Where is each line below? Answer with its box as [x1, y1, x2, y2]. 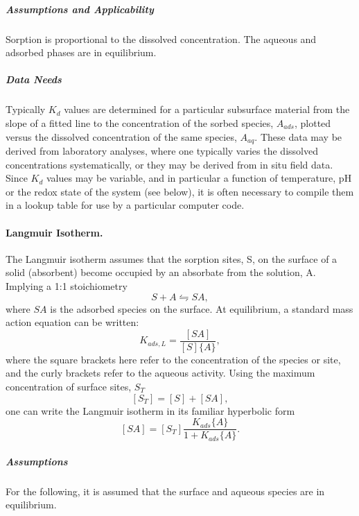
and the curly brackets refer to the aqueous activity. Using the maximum [6, 365, 315, 380]
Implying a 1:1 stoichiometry [6, 278, 128, 293]
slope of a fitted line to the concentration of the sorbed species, [6, 115, 274, 130]
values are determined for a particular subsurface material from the [64, 102, 350, 117]
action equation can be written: [6, 315, 139, 329]
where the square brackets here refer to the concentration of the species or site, [6, 352, 341, 366]
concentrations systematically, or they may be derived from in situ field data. [6, 157, 333, 171]
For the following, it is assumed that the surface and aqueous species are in [6, 483, 325, 498]
